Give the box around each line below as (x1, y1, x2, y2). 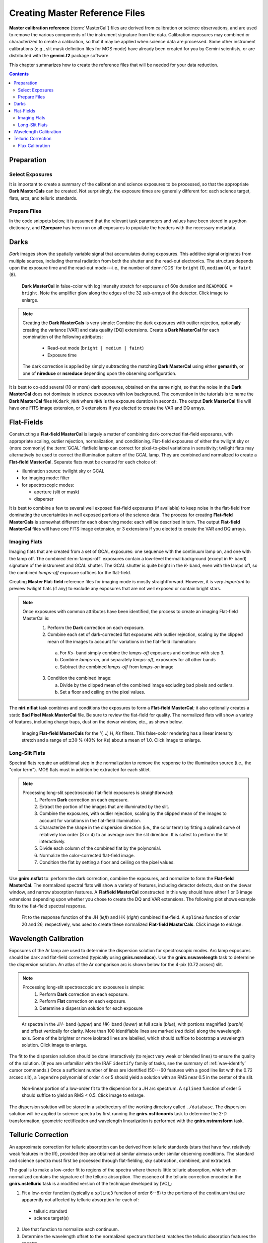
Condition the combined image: (47, 675, 112, 681)
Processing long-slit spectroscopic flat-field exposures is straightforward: (22, 790, 174, 796)
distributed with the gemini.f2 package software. (9, 53, 110, 59)
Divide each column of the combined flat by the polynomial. (39, 845, 161, 851)
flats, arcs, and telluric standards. (9, 195, 78, 201)
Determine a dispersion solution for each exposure (39, 1005, 143, 1011)
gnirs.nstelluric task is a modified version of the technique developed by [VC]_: (9, 1181, 173, 1187)
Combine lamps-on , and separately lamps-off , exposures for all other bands (60, 657, 216, 663)
